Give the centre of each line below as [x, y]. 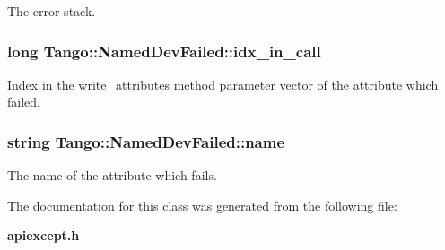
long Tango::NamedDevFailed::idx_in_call [164, 51]
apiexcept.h [44, 235]
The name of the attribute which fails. [112, 175]
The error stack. [52, 11]
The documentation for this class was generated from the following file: [202, 205]
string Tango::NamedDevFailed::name [146, 141]
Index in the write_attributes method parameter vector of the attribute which [223, 84]
